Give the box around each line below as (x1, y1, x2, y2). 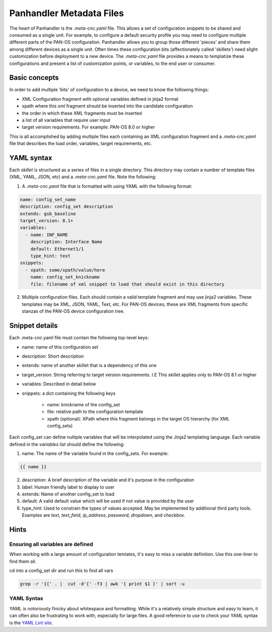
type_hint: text (30, 253, 71, 259)
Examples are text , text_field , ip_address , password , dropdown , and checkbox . (22, 512, 186, 518)
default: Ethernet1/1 (30, 246, 84, 252)
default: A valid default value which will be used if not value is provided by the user (22, 498, 194, 504)
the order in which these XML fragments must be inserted (22, 110, 142, 116)
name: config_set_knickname (30, 274, 100, 280)
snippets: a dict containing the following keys (22, 390, 116, 396)
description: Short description (22, 353, 84, 359)
